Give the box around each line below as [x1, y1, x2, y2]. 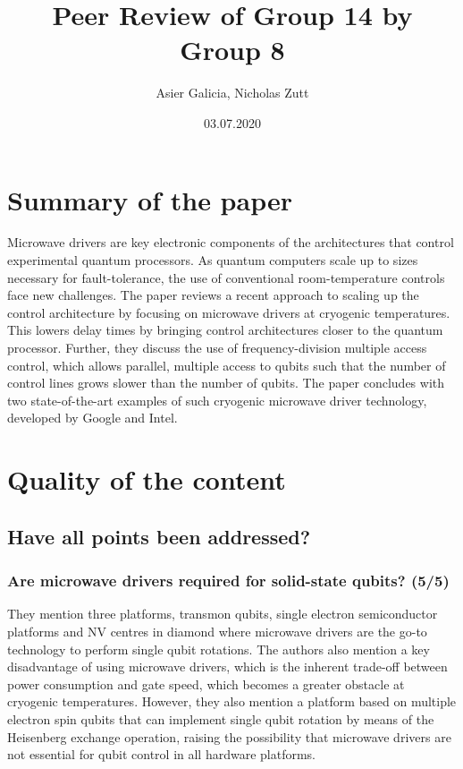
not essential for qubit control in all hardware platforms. [7, 745, 316, 764]
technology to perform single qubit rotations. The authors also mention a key [7, 639, 430, 658]
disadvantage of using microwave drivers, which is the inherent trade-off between [7, 657, 448, 676]
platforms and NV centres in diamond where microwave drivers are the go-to [7, 621, 427, 640]
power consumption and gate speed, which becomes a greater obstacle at [7, 674, 405, 693]
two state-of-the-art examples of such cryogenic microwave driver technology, [7, 390, 427, 409]
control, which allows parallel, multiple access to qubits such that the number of [7, 355, 446, 374]
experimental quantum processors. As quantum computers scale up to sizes [7, 251, 418, 269]
